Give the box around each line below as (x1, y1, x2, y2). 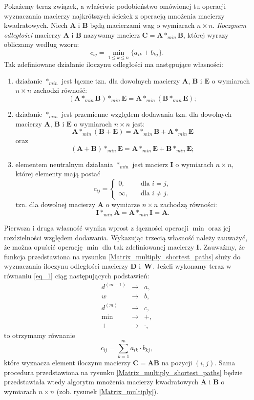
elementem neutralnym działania (15, 159, 113, 169)
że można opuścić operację (4, 242, 83, 252)
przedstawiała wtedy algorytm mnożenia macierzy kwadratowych (4, 377, 199, 387)
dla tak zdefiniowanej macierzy (102, 242, 194, 252)
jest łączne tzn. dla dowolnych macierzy (61, 75, 180, 85)
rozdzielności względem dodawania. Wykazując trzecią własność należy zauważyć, (4, 232, 248, 242)
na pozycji (161, 358, 192, 368)
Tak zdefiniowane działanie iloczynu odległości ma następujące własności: (4, 59, 223, 69)
